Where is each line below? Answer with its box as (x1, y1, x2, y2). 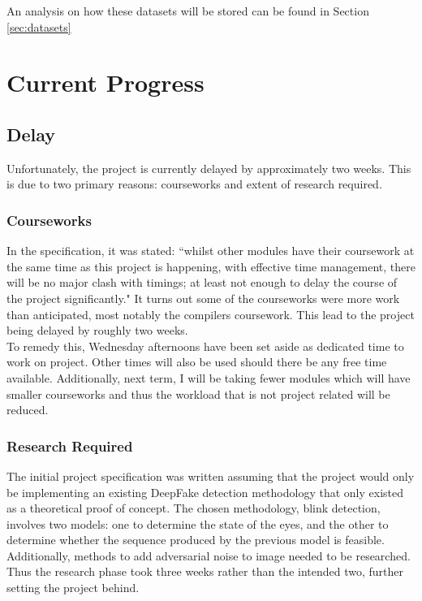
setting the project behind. (6, 579, 140, 596)
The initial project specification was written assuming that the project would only (6, 467, 415, 484)
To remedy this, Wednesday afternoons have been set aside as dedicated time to (6, 337, 404, 354)
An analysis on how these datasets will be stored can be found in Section (6, 2, 369, 19)
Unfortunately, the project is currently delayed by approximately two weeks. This (6, 159, 411, 176)
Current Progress (6, 66, 205, 99)
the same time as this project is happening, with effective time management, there (6, 257, 416, 275)
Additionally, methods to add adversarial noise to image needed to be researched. (6, 547, 411, 564)
